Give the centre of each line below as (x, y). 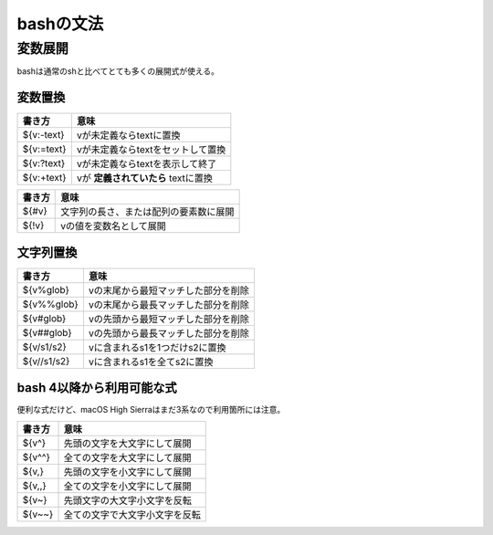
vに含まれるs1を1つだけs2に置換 (157, 347)
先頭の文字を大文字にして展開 (127, 443)
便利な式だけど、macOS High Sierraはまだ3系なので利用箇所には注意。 (151, 410)
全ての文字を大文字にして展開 (127, 457)
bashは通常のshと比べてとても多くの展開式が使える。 (118, 71)
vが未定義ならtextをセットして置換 (151, 150)
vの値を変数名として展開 (113, 226)
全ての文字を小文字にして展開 (127, 486)
